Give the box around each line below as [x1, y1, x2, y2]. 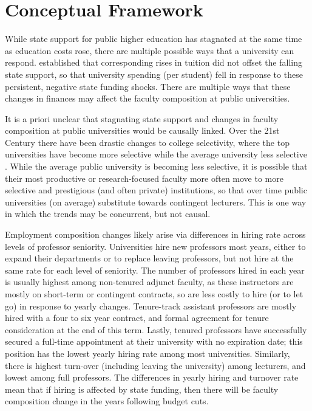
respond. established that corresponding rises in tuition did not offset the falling [5, 56, 302, 69]
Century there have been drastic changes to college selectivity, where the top [5, 136, 290, 148]
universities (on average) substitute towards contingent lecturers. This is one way [5, 195, 307, 208]
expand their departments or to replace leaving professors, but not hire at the [5, 252, 294, 264]
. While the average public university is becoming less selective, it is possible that [5, 160, 308, 173]
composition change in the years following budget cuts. [5, 395, 209, 407]
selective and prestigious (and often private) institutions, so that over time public [5, 184, 307, 196]
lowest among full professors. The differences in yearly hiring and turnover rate [5, 371, 299, 384]
